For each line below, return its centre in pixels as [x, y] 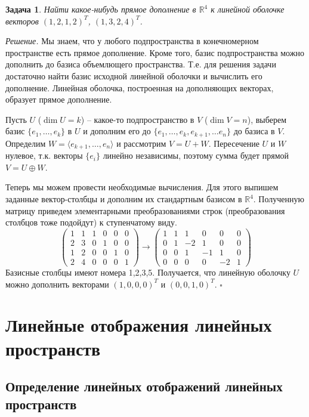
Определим [26, 143]
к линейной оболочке [248, 9]
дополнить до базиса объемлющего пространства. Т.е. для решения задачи [141, 64]
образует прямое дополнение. [59, 99]
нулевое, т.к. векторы [44, 155]
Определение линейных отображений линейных [144, 386]
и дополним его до [117, 131]
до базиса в [254, 131]
